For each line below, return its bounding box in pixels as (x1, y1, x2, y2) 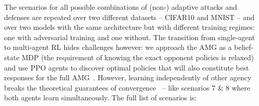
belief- (234, 42, 253, 52)
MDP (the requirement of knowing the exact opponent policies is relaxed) (22, 51, 254, 62)
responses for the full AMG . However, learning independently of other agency (4, 72, 251, 83)
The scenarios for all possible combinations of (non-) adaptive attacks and (4, 2, 237, 12)
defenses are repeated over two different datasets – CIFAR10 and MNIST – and (4, 11, 255, 22)
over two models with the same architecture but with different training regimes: (4, 22, 255, 32)
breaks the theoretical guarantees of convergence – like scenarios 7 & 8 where (4, 82, 250, 93)
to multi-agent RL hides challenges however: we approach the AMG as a (4, 42, 232, 52)
